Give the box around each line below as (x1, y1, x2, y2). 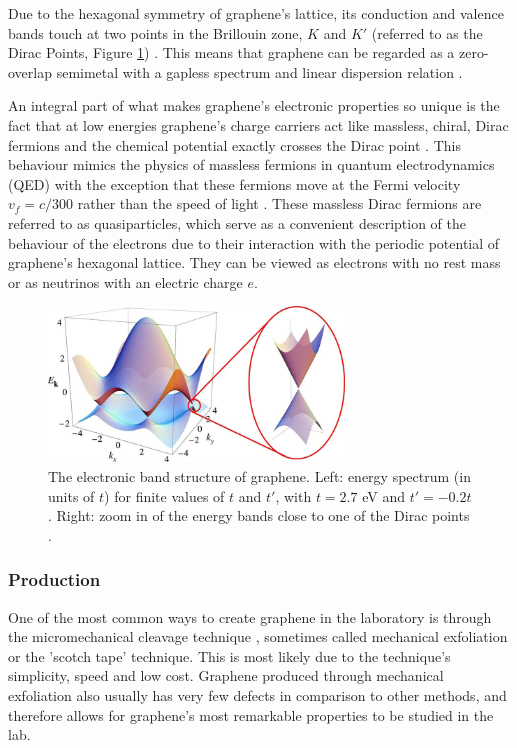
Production (8, 567, 101, 592)
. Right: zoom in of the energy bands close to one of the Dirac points (48, 505, 470, 526)
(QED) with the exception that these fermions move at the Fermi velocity (8, 173, 461, 194)
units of (48, 485, 95, 506)
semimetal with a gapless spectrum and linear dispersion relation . (56, 61, 463, 82)
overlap (8, 61, 52, 82)
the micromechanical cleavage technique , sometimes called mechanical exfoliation (8, 626, 508, 647)
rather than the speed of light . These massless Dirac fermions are (77, 193, 482, 214)
